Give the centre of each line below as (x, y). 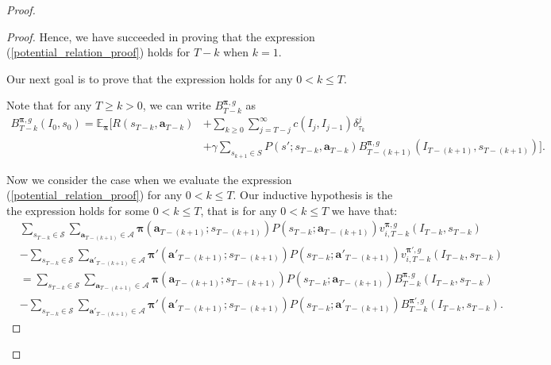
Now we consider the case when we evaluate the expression (149, 179)
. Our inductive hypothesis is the (313, 195)
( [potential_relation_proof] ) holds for (98, 52)
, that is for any (239, 210)
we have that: (364, 210)
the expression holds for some (78, 210)
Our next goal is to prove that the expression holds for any (150, 78)
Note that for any (49, 105)
